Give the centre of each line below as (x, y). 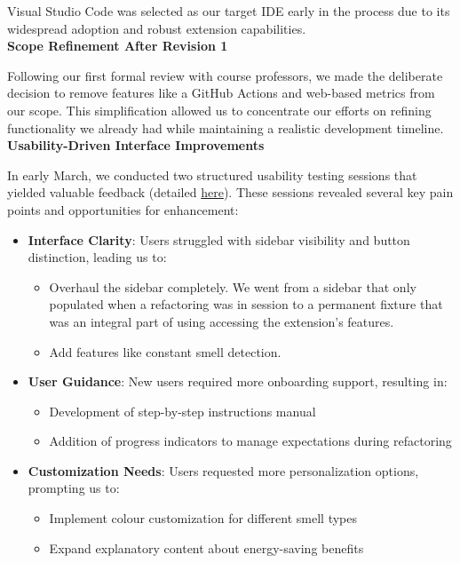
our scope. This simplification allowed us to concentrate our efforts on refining (219, 110)
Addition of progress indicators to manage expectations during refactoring (250, 441)
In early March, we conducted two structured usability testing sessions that (212, 174)
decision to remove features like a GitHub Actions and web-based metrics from (221, 93)
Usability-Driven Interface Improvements (136, 145)
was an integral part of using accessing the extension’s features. (222, 321)
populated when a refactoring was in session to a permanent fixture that (246, 304)
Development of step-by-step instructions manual (182, 411)
